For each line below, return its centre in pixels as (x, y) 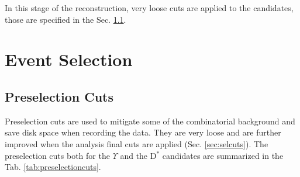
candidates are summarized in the (223, 155)
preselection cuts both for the (57, 155)
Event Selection (69, 59)
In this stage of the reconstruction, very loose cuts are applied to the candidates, (149, 8)
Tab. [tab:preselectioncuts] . (53, 167)
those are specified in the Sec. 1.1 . (65, 19)
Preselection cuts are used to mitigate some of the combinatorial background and (150, 121)
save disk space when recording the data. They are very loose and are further (143, 132)
